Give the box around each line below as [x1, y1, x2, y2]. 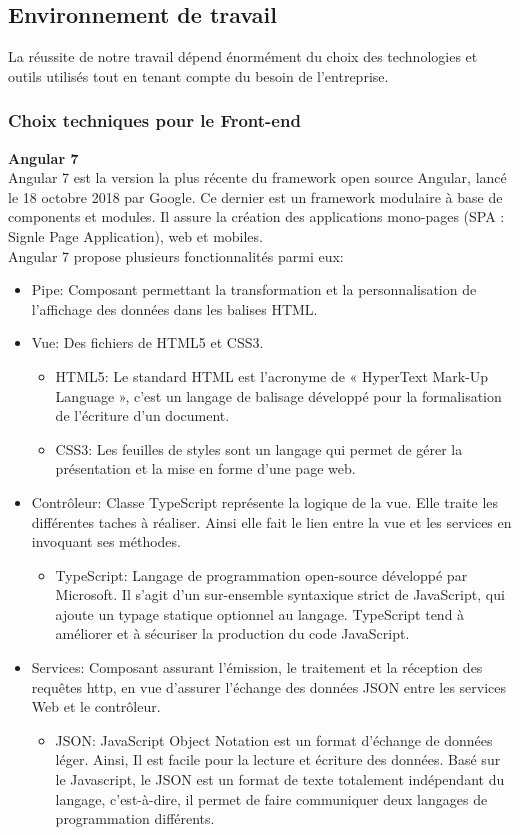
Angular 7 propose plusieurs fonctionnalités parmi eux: [8, 245, 344, 266]
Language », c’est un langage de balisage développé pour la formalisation [55, 385, 502, 406]
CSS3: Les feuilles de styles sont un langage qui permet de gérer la [55, 438, 463, 459]
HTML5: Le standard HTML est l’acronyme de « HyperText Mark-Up [55, 365, 489, 386]
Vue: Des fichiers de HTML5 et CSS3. [31, 332, 264, 353]
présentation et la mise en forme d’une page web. [55, 458, 356, 479]
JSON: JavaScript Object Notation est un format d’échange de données [55, 729, 493, 750]
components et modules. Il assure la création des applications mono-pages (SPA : [8, 206, 505, 227]
